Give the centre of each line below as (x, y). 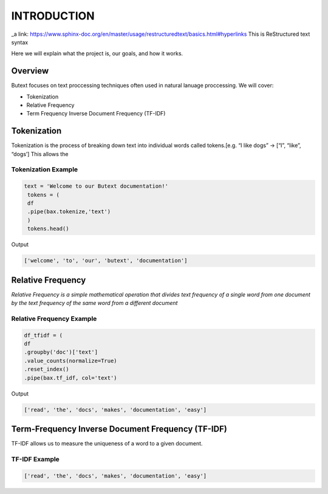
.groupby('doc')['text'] (61, 352)
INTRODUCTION (53, 16)
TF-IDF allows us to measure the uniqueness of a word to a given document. (107, 444)
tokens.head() (48, 229)
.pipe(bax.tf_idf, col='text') (71, 378)
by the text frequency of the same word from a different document (94, 303)
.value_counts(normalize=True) (71, 361)
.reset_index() (46, 369)
